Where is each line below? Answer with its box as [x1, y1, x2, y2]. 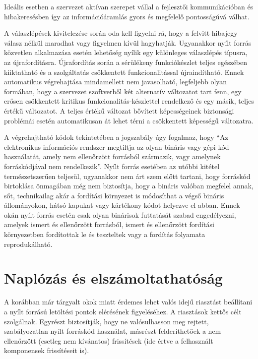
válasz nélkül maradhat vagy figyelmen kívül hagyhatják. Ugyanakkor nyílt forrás [4, 37, 252, 48]
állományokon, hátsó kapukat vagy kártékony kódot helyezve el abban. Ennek [4, 200, 240, 210]
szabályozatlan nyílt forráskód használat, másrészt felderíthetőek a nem [4, 326, 221, 336]
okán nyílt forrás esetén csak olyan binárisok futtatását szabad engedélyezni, [4, 209, 236, 220]
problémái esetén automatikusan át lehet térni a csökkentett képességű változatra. [4, 115, 254, 125]
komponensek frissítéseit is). [4, 345, 89, 356]
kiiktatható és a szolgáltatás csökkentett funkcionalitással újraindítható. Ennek [4, 66, 244, 77]
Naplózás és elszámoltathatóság [4, 268, 223, 288]
